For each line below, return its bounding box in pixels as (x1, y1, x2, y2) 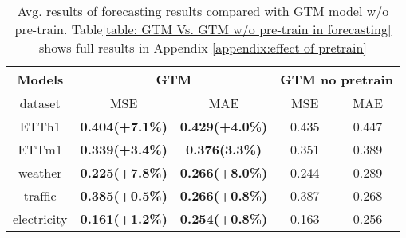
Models (17, 70, 64, 88)
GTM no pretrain (280, 70, 393, 88)
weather (18, 163, 62, 181)
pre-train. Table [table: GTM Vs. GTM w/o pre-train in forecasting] (14, 20, 392, 38)
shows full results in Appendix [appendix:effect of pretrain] (39, 38, 367, 57)
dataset (19, 94, 61, 112)
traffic (23, 186, 57, 205)
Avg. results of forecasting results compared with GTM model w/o (17, 2, 389, 20)
